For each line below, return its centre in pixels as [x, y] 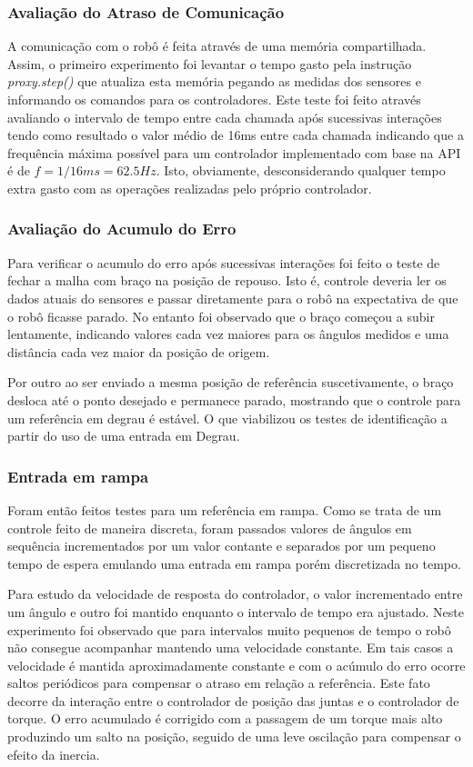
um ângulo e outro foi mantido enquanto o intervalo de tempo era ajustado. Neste [236, 611]
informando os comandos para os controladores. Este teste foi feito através [214, 99]
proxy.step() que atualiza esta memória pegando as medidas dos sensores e [214, 81]
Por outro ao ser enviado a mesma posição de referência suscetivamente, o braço [231, 382]
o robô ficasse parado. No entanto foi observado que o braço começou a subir [221, 316]
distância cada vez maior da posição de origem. [139, 351]
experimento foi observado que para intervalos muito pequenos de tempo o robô [229, 629]
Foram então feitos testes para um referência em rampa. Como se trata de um [225, 509]
